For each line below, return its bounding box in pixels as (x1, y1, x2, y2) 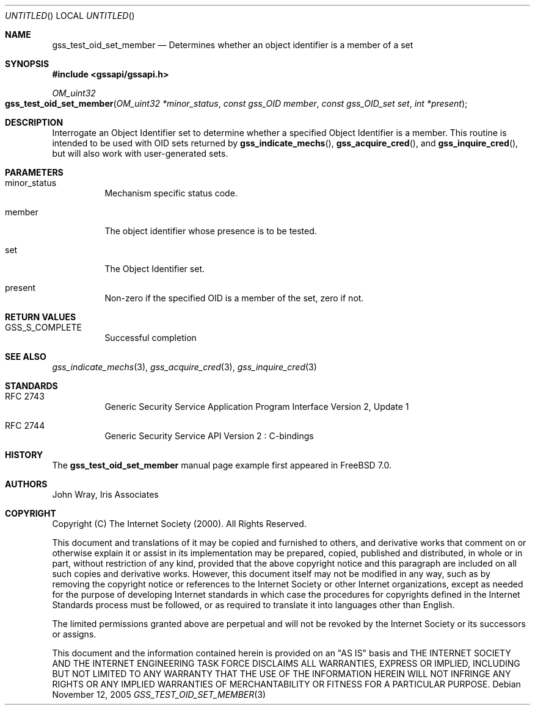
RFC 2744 (5, 420, 45, 431)
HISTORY (5, 450, 43, 460)
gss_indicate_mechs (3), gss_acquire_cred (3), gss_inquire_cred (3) (52, 362, 317, 372)
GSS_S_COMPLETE (5, 322, 82, 332)
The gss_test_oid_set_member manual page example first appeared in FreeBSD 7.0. (52, 460, 392, 470)
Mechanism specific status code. (104, 188, 238, 198)
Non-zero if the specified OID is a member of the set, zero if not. (104, 293, 364, 303)
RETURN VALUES (5, 312, 76, 322)
